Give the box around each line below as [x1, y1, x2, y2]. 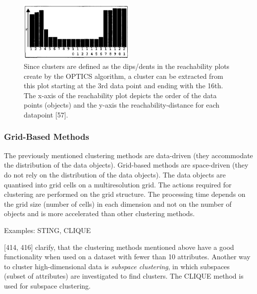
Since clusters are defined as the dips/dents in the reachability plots [24, 60, 230, 71]
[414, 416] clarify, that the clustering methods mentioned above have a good [4, 241, 234, 252]
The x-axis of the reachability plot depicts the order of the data [24, 90, 217, 100]
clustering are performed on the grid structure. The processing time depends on [4, 189, 246, 199]
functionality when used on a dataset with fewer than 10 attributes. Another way [4, 251, 251, 262]
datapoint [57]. [24, 109, 68, 119]
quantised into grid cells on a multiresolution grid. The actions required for [4, 179, 232, 189]
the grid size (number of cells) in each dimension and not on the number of [4, 198, 232, 209]
